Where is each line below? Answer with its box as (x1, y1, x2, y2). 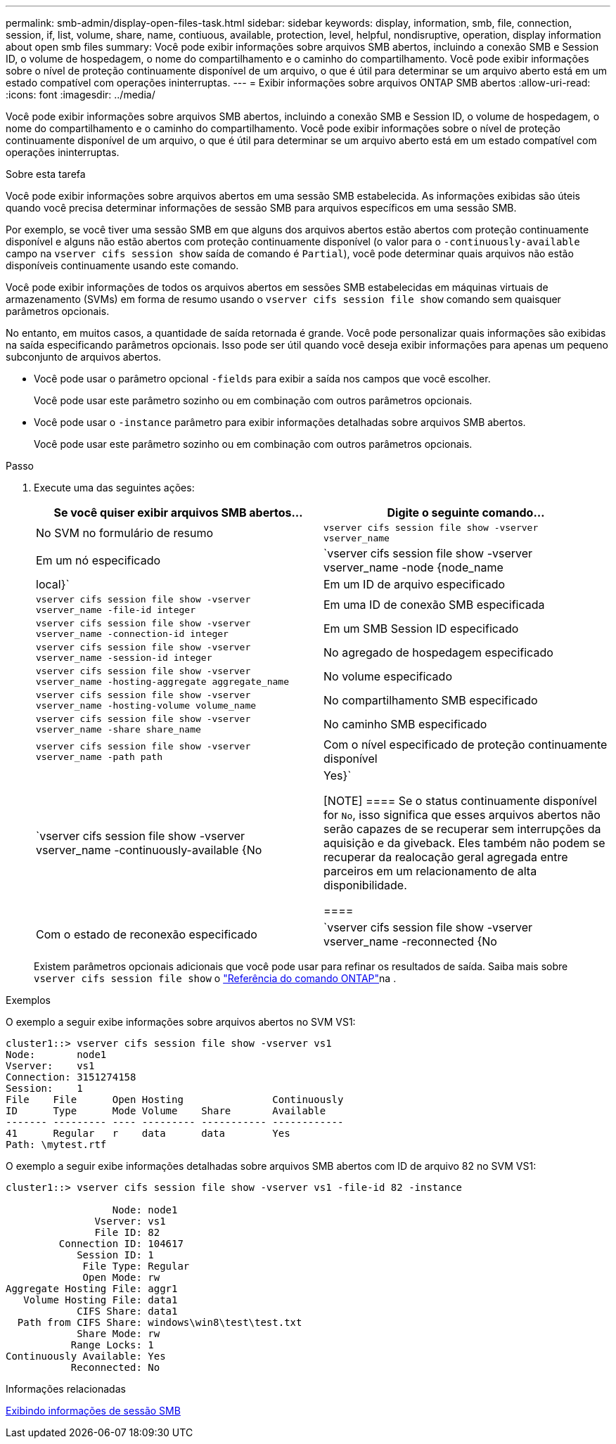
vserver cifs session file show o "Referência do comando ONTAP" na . (34, 972, 397, 984)
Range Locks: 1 (70, 1339, 154, 1350)
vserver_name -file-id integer (36, 605, 195, 615)
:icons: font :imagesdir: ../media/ (6, 89, 155, 101)
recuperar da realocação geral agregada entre (323, 850, 568, 864)
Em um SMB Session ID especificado (323, 621, 519, 636)
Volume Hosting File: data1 (23, 1294, 178, 1306)
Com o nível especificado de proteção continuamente (323, 737, 608, 752)
